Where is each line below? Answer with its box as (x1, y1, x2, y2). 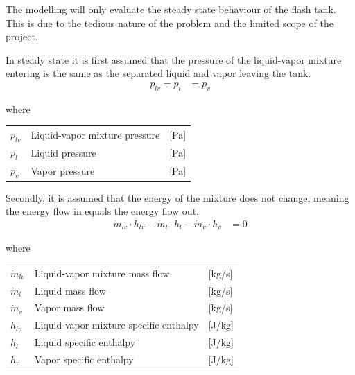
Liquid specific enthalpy (34, 335, 136, 349)
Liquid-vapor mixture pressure (31, 127, 160, 141)
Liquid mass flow (34, 283, 106, 297)
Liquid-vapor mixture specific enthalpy (34, 317, 199, 332)
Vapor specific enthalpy (34, 351, 134, 366)
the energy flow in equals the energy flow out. (6, 204, 199, 218)
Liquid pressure (31, 145, 96, 159)
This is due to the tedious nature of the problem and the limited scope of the (6, 15, 334, 30)
